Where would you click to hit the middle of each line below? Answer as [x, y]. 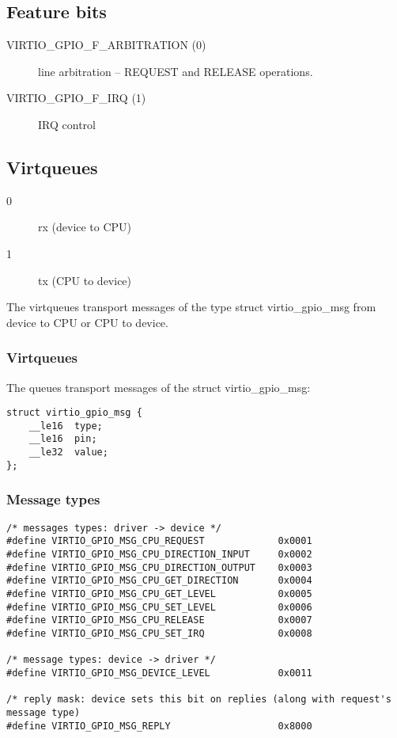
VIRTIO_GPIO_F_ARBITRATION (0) [106, 45]
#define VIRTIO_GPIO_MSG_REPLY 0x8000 [159, 726]
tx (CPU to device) [85, 280]
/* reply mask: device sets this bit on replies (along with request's [199, 700]
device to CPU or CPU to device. [87, 322]
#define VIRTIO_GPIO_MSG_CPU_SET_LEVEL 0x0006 [159, 607]
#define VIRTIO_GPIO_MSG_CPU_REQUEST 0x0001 [159, 541]
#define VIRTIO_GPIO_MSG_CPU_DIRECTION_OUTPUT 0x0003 [159, 567]
